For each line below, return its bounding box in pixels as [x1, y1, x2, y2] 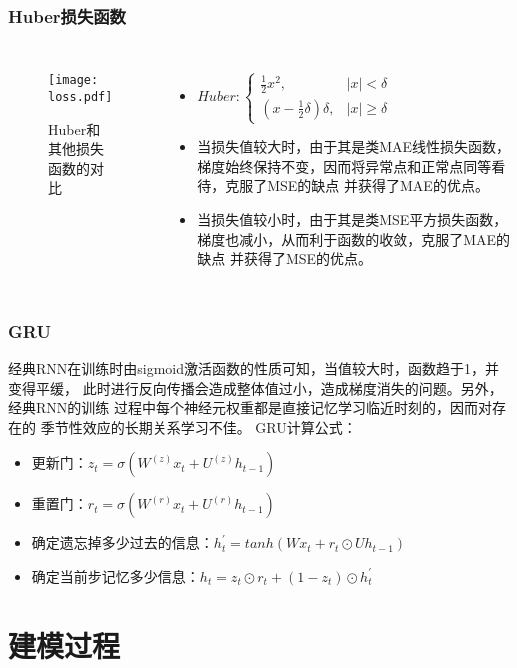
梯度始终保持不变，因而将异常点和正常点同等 [197, 155, 492, 176]
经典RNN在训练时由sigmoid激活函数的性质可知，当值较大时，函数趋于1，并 [8, 357, 500, 378]
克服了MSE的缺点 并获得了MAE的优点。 [225, 175, 489, 196]
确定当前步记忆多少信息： [31, 565, 200, 586]
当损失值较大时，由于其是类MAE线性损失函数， [197, 136, 511, 157]
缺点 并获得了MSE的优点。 [197, 248, 373, 269]
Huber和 [48, 118, 101, 139]
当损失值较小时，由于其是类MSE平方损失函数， [197, 208, 508, 229]
